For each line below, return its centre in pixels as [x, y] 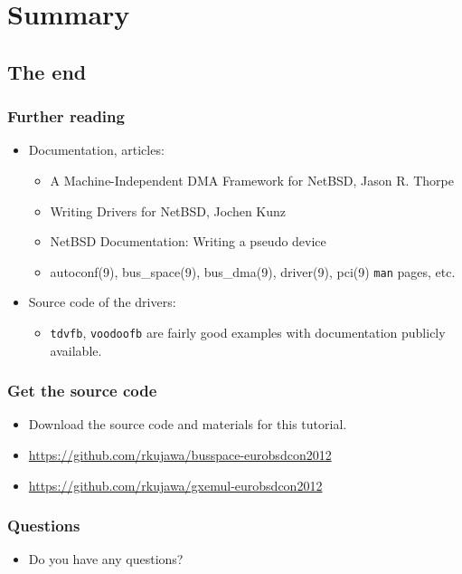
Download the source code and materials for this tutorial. [188, 424]
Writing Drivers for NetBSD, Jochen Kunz [168, 210]
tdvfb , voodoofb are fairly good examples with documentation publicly [248, 332]
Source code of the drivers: [102, 302]
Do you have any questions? [106, 559]
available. [76, 350]
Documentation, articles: [96, 150]
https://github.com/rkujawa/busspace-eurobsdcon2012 [180, 455]
